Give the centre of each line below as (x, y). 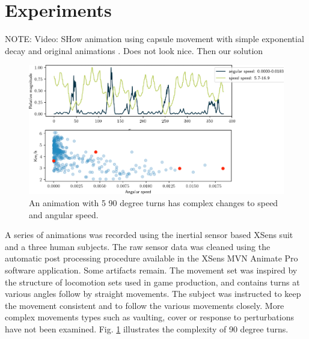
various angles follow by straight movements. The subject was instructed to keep (153, 294)
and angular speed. (64, 214)
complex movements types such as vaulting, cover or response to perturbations (149, 317)
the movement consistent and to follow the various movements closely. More (145, 305)
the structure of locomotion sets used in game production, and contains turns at (152, 282)
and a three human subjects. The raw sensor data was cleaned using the (138, 246)
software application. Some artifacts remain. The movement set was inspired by (151, 270)
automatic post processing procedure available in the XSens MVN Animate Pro (151, 258)
